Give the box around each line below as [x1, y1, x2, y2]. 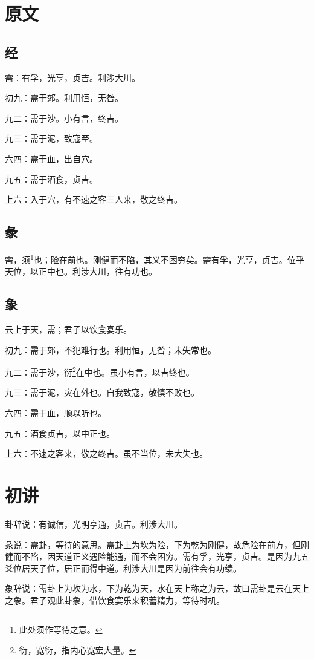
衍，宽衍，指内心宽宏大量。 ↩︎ [19, 644, 136, 656]
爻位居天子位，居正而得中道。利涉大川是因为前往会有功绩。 [5, 561, 242, 574]
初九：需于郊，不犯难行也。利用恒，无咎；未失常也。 [5, 343, 216, 356]
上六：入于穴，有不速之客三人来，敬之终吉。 [5, 193, 182, 206]
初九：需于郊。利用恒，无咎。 [5, 91, 123, 104]
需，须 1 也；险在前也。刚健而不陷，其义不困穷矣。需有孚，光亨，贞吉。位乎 [5, 251, 304, 266]
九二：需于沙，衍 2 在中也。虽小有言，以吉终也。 [5, 364, 194, 378]
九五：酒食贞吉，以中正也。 [5, 426, 115, 439]
